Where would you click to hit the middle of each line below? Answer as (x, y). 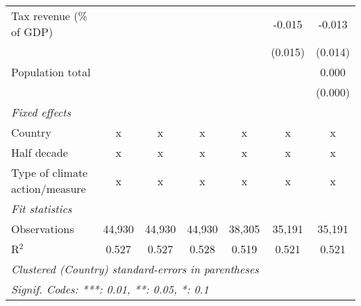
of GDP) (32, 32)
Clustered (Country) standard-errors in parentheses (135, 269)
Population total (51, 72)
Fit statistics (42, 209)
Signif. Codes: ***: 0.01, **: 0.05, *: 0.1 (110, 289)
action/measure (49, 188)
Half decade (40, 152)
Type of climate (50, 172)
